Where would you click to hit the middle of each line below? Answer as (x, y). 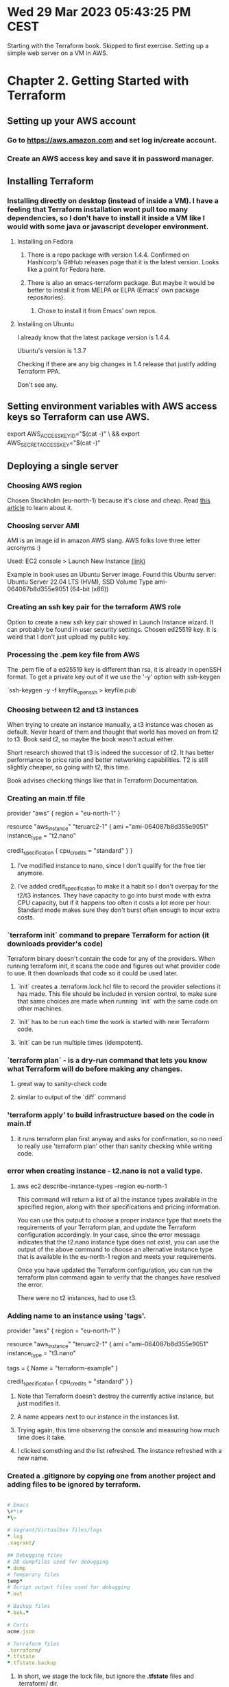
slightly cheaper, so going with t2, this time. (69, 767)
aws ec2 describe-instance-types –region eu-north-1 (92, 1186)
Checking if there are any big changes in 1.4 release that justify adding (117, 364)
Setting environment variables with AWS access (112, 406)
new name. (33, 1458)
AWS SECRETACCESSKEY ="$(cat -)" (54, 443)
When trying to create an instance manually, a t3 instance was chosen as (110, 725)
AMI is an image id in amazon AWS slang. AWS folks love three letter (104, 540)
